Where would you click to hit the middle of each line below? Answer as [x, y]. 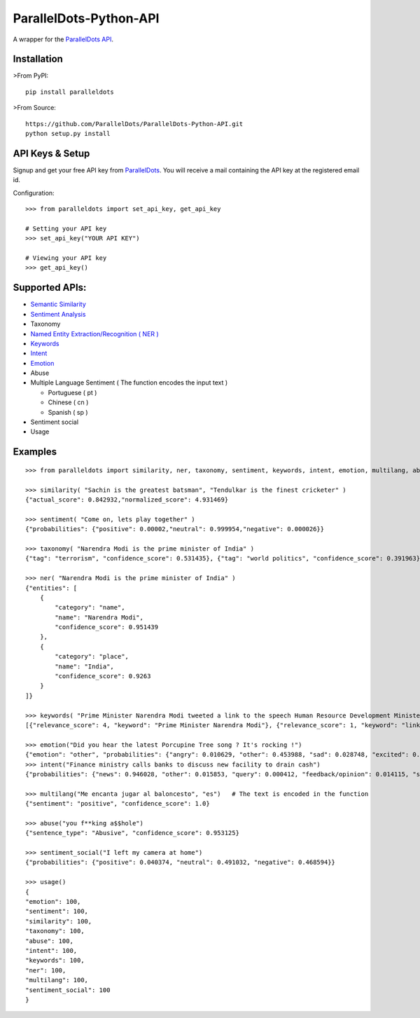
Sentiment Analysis [58, 314]
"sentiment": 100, [57, 912]
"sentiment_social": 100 [68, 990]
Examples [35, 452]
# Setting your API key [66, 228]
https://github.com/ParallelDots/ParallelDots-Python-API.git [134, 124]
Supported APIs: [50, 288]
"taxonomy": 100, [55, 931]
